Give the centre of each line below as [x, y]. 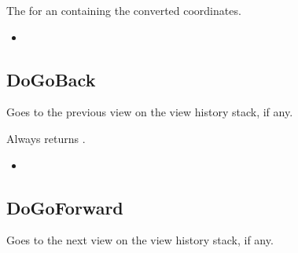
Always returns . [46, 138]
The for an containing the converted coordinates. [124, 10]
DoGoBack [51, 79]
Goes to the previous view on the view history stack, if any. [150, 112]
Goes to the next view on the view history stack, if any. [140, 240]
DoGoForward [65, 207]
